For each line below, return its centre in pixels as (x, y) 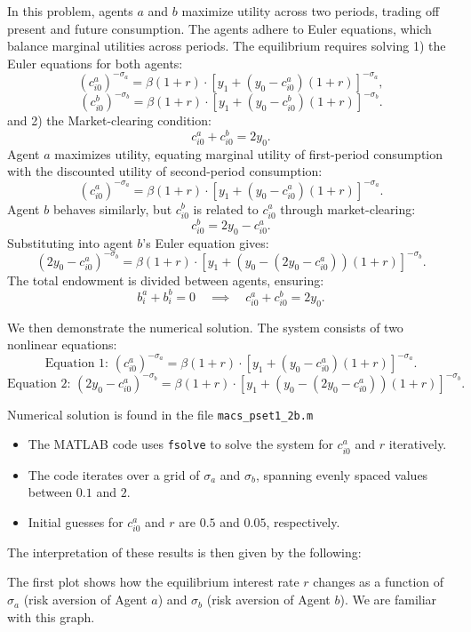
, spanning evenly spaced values (342, 474)
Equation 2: (39, 384)
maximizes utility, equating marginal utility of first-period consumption (249, 153)
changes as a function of (379, 582)
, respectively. (303, 521)
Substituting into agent (70, 242)
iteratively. (418, 444)
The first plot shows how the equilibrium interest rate (153, 582)
